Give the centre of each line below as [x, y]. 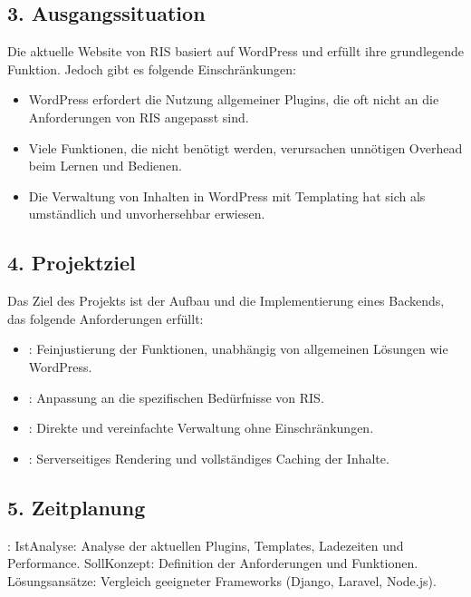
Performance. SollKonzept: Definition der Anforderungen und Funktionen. [213, 563]
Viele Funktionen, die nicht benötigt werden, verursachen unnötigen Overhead [245, 147]
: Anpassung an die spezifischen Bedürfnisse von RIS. [176, 397]
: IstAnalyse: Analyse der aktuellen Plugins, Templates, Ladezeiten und [206, 545]
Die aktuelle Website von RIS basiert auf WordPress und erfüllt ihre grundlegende [236, 51]
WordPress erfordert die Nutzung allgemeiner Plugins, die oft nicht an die [234, 99]
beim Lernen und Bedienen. [106, 166]
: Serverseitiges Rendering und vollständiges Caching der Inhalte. [209, 458]
